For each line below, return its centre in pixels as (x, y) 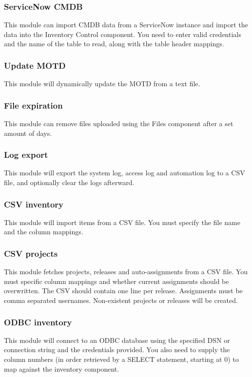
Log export (26, 155)
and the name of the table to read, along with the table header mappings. (114, 44)
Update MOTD (35, 65)
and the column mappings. (44, 232)
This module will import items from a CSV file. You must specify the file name (122, 222)
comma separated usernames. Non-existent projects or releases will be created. (121, 300)
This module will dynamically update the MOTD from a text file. (102, 84)
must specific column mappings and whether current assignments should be (116, 281)
